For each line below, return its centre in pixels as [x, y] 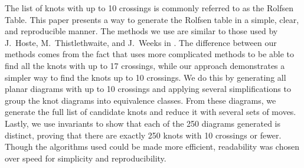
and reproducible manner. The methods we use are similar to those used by [141, 31]
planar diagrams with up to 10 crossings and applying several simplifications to [148, 89]
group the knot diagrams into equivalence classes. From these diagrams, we [140, 100]
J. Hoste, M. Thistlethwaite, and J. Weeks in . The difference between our [141, 42]
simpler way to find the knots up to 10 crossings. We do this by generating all [146, 77]
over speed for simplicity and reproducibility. [86, 158]
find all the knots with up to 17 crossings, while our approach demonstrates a [145, 65]
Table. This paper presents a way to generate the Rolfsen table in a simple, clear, [152, 19]
